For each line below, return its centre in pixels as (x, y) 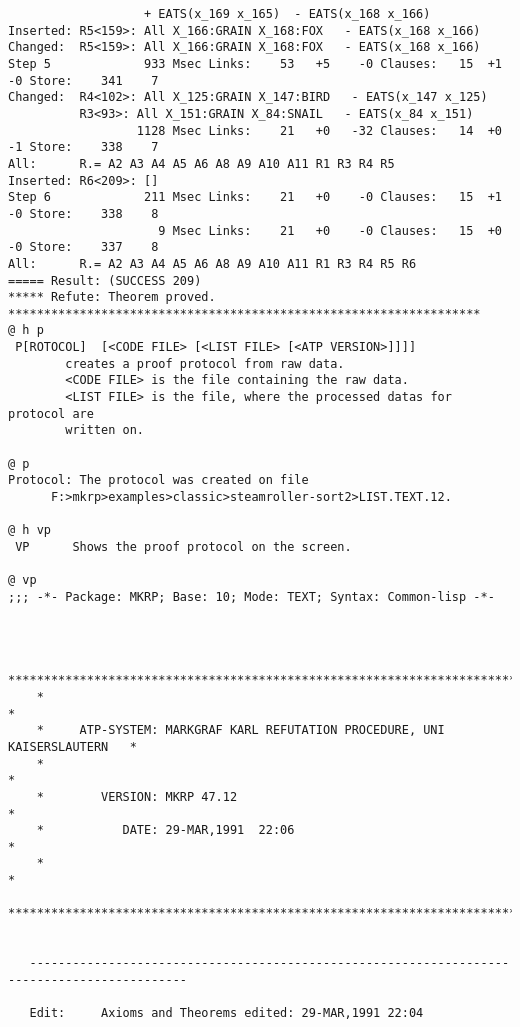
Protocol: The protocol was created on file (158, 480)
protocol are (51, 413)
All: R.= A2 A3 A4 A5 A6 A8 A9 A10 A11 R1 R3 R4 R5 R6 (212, 263)
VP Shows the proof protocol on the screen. (183, 547)
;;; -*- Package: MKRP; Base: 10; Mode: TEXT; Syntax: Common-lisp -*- (251, 596)
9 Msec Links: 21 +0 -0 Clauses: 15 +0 (330, 230)
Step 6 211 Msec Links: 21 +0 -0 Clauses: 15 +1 (255, 197)
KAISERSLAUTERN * (72, 746)
